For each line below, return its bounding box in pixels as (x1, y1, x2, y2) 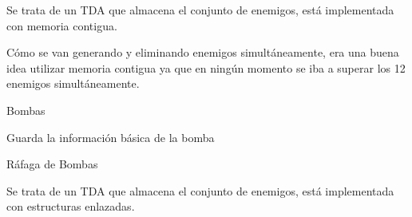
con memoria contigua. (6, 17, 117, 34)
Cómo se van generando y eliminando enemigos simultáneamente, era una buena (6, 44, 399, 61)
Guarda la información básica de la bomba (6, 128, 215, 145)
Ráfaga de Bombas (6, 156, 98, 172)
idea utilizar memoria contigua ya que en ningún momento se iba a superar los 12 (6, 59, 406, 76)
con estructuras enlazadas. (6, 198, 135, 215)
